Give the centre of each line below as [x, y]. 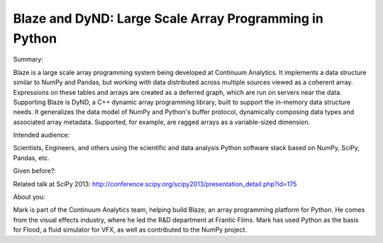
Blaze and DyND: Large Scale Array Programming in [168, 18]
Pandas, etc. [31, 158]
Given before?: [35, 171]
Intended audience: [41, 135]
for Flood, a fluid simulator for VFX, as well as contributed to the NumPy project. [130, 230]
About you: [29, 197]
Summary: [28, 60]
